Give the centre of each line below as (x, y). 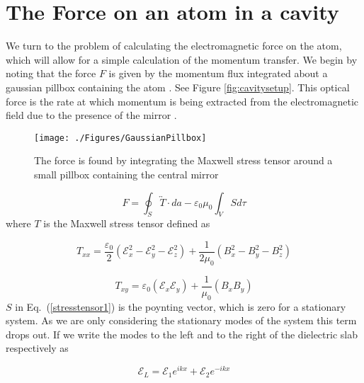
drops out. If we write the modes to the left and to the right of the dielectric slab (182, 334)
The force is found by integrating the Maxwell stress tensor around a (183, 160)
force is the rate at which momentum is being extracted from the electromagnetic (182, 101)
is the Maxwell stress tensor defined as (127, 223)
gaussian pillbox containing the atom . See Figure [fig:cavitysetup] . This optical (178, 87)
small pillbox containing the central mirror (126, 174)
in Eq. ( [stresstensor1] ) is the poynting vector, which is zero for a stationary (181, 306)
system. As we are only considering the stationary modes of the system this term (181, 320)
